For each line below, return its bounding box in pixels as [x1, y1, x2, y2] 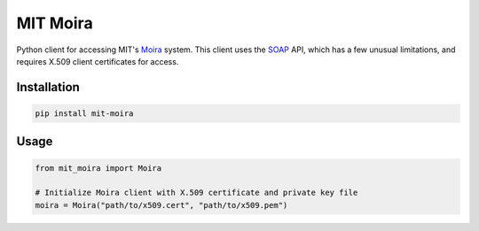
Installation [16, 80, 80, 95]
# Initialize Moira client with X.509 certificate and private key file [35, 188, 358, 198]
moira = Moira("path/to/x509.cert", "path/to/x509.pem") [35, 200, 288, 210]
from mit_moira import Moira [35, 163, 162, 173]
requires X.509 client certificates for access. [16, 56, 179, 66]
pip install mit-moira [35, 108, 134, 119]
